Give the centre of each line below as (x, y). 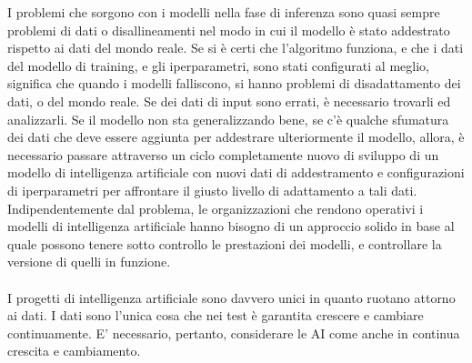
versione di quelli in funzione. (89, 262)
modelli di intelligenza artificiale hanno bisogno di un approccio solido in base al (231, 226)
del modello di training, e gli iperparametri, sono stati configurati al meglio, (218, 65)
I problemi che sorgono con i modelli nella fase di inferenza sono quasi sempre (224, 12)
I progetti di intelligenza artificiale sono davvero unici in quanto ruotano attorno (231, 297)
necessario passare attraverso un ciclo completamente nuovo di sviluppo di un (223, 154)
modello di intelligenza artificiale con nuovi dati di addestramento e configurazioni (236, 172)
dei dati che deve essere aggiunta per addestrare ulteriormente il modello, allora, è (236, 137)
